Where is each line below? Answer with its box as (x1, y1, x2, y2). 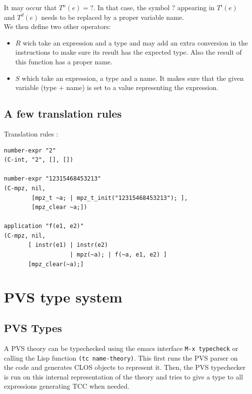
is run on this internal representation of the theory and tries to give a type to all (4, 371, 243, 381)
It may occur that (4, 2, 57, 12)
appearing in (177, 2, 215, 12)
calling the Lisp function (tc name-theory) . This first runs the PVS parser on (4, 352, 238, 363)
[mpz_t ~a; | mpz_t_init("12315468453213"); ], (31, 194, 188, 201)
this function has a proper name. (15, 56, 112, 66)
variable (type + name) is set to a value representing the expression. (15, 82, 219, 92)
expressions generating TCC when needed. (4, 381, 129, 391)
